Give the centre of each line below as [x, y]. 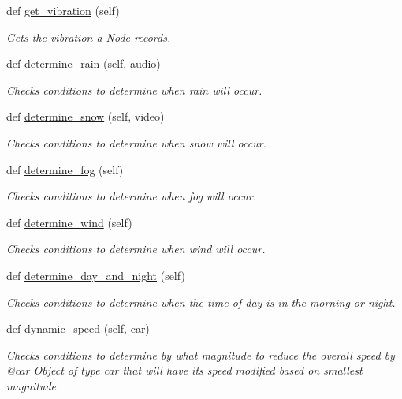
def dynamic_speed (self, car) [78, 328]
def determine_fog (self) [65, 169]
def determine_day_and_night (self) [96, 275]
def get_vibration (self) [63, 10]
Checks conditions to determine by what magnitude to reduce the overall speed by [201, 354]
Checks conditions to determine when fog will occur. [132, 196]
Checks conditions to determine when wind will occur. [136, 249]
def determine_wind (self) [69, 222]
